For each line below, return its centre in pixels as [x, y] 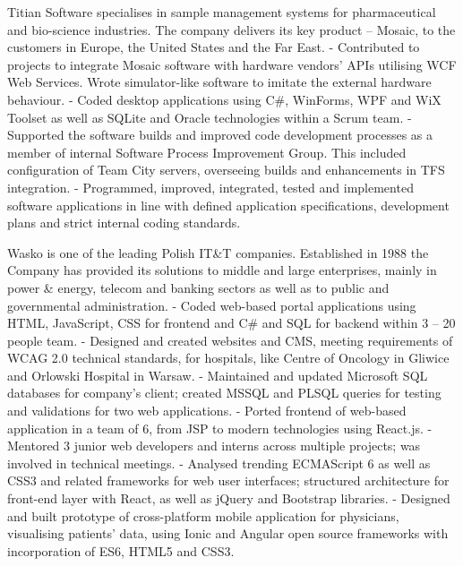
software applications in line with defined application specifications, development [228, 205]
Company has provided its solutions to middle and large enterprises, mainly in [222, 270]
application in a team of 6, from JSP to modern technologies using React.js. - [220, 428]
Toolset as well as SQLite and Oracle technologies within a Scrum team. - [210, 117]
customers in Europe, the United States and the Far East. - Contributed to [214, 47]
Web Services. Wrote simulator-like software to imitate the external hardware [219, 82]
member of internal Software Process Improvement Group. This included [207, 152]
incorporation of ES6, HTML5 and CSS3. [121, 550]
